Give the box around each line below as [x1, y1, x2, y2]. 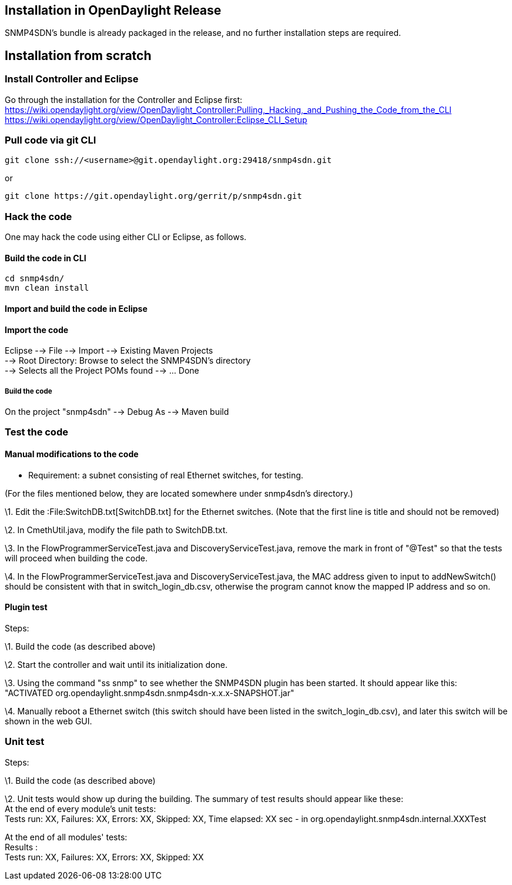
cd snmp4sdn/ [5, 274, 65, 284]
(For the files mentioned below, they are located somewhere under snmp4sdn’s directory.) [5, 488, 353, 498]
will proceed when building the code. [5, 553, 148, 563]
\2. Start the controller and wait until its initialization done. [5, 659, 227, 670]
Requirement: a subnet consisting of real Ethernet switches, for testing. [28, 470, 303, 480]
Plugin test [5, 602, 48, 613]
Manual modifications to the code [5, 448, 139, 459]
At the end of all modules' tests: [5, 831, 128, 842]
